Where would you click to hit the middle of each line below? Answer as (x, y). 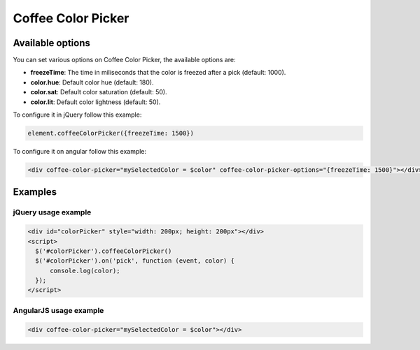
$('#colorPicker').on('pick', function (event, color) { (135, 261)
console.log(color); (85, 270)
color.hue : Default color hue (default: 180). (92, 82)
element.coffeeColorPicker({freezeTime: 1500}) (111, 133)
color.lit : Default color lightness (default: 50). (96, 102)
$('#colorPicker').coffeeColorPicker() (104, 251)
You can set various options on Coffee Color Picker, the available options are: (124, 60)
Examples (35, 192)
